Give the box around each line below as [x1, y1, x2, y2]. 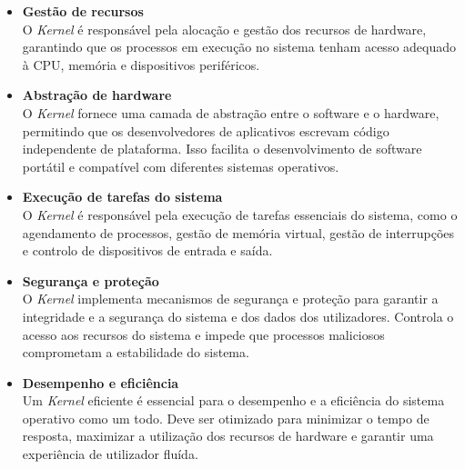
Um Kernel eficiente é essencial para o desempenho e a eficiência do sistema [22, 391, 445, 410]
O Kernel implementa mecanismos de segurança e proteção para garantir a [22, 289, 439, 308]
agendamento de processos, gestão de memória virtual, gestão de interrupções [22, 223, 455, 242]
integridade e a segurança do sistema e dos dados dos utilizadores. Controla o [22, 306, 454, 325]
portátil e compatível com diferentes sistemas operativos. [22, 156, 339, 175]
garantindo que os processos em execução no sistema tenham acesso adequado [22, 37, 457, 56]
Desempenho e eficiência [22, 373, 179, 392]
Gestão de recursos [22, 2, 144, 20]
